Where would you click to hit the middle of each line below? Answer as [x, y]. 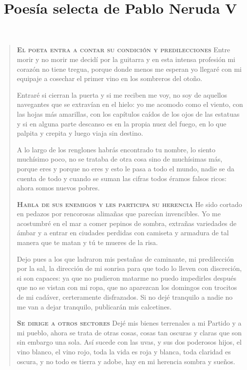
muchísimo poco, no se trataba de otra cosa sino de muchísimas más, [120, 159]
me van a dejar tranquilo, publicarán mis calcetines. [94, 306]
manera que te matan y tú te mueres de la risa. [87, 242]
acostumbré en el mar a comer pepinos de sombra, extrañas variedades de [127, 223]
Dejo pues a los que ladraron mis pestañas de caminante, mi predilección [125, 258]
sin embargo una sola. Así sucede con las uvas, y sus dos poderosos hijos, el [129, 342]
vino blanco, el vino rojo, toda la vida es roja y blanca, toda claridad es [124, 351]
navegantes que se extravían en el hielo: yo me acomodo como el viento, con [130, 104]
